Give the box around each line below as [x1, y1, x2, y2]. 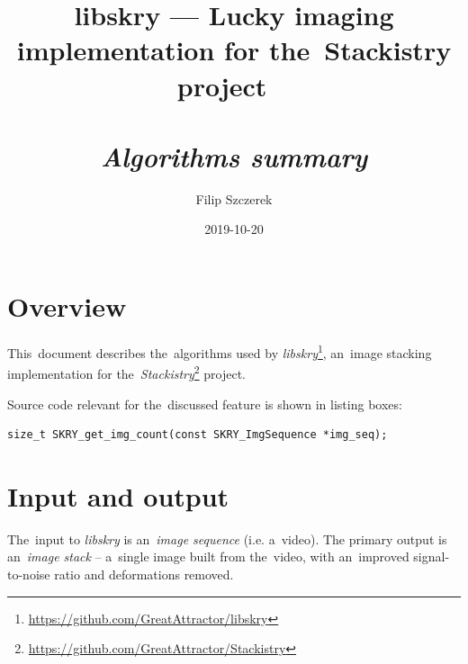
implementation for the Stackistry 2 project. [7, 362, 246, 382]
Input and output [7, 477, 229, 514]
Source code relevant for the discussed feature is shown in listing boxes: [7, 394, 402, 413]
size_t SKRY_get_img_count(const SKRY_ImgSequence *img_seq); [7, 428, 388, 442]
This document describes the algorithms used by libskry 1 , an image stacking [7, 341, 432, 362]
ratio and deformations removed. [54, 565, 234, 583]
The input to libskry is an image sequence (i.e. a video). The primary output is [7, 529, 447, 548]
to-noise [7, 565, 50, 583]
